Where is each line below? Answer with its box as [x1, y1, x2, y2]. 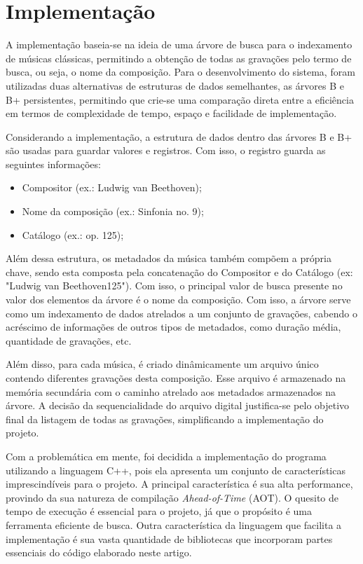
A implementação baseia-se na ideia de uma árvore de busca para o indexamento [6, 37, 352, 52]
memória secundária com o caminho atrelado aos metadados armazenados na [6, 384, 336, 399]
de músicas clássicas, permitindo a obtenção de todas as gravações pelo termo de [6, 50, 352, 65]
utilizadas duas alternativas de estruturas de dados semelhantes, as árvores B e [6, 78, 344, 92]
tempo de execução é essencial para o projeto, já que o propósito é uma [6, 504, 313, 518]
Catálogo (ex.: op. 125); [22, 227, 124, 242]
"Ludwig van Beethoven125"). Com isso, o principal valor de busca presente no [6, 278, 343, 293]
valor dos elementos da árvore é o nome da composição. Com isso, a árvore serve [6, 292, 351, 307]
